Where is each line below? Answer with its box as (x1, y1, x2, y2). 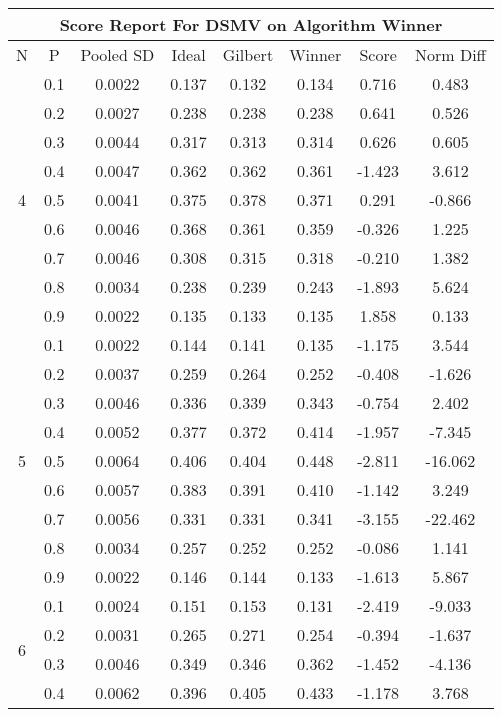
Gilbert (222, 43, 274, 66)
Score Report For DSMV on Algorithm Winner (59, 13, 443, 36)
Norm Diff (414, 43, 486, 66)
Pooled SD (80, 43, 155, 66)
